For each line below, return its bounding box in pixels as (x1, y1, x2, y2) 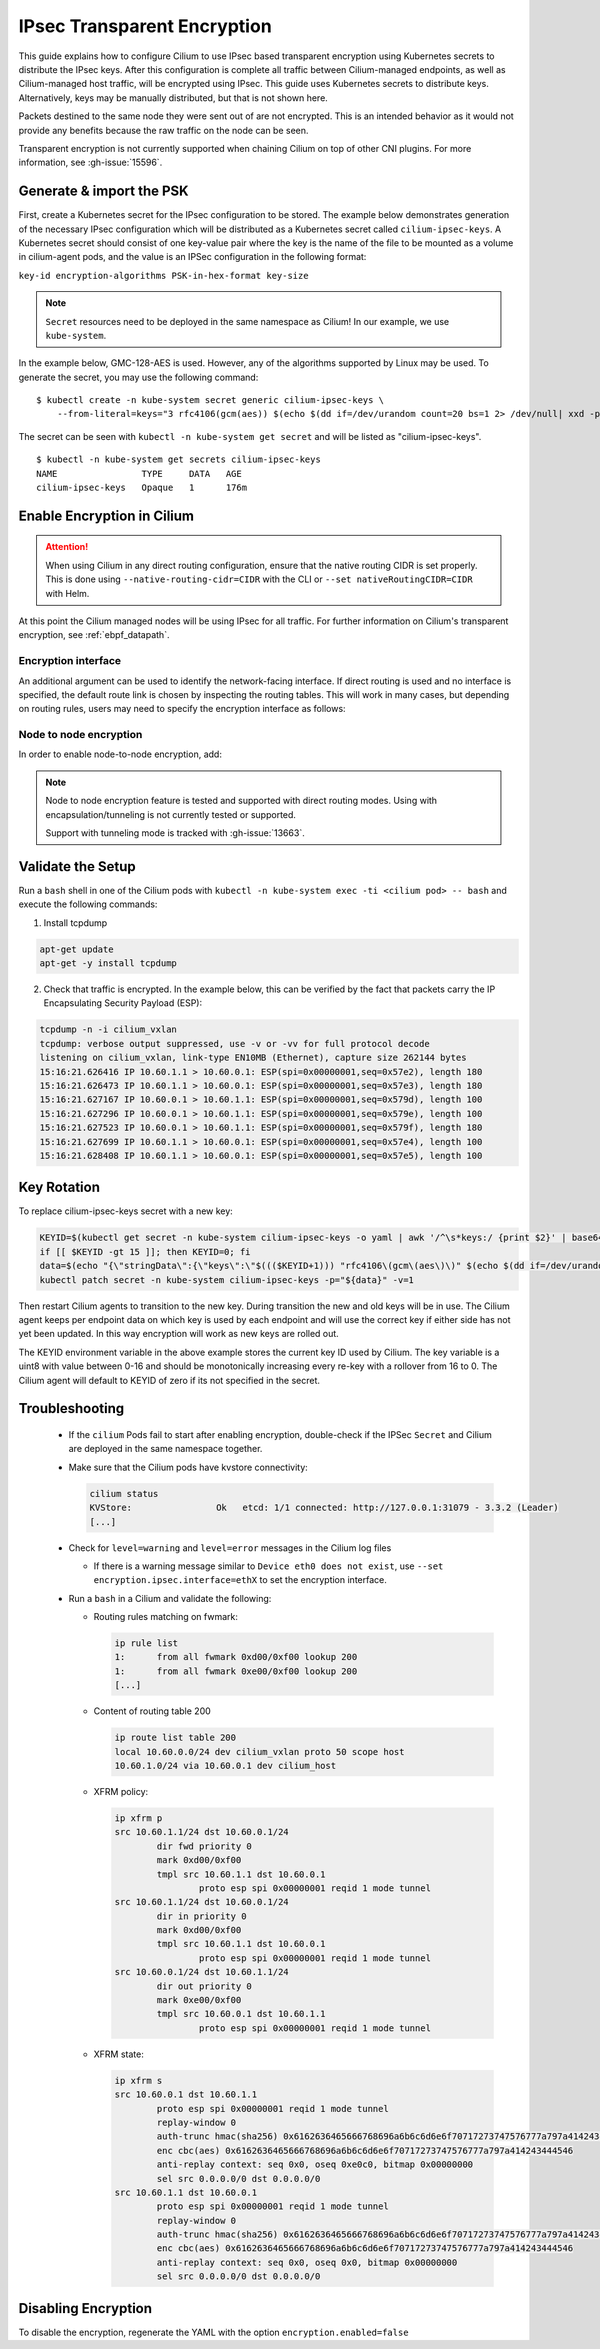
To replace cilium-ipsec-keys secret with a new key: (18, 1205, 234, 1217)
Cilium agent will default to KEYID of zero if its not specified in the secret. (18, 1374, 320, 1386)
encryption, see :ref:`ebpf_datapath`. (18, 629, 170, 641)
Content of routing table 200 (93, 1705, 212, 1717)
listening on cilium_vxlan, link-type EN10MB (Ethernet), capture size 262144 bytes (39, 1052, 467, 1064)
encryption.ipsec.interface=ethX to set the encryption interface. (93, 1574, 387, 1586)
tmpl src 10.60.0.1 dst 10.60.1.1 (156, 2008, 326, 2020)
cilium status (89, 1488, 159, 1499)
